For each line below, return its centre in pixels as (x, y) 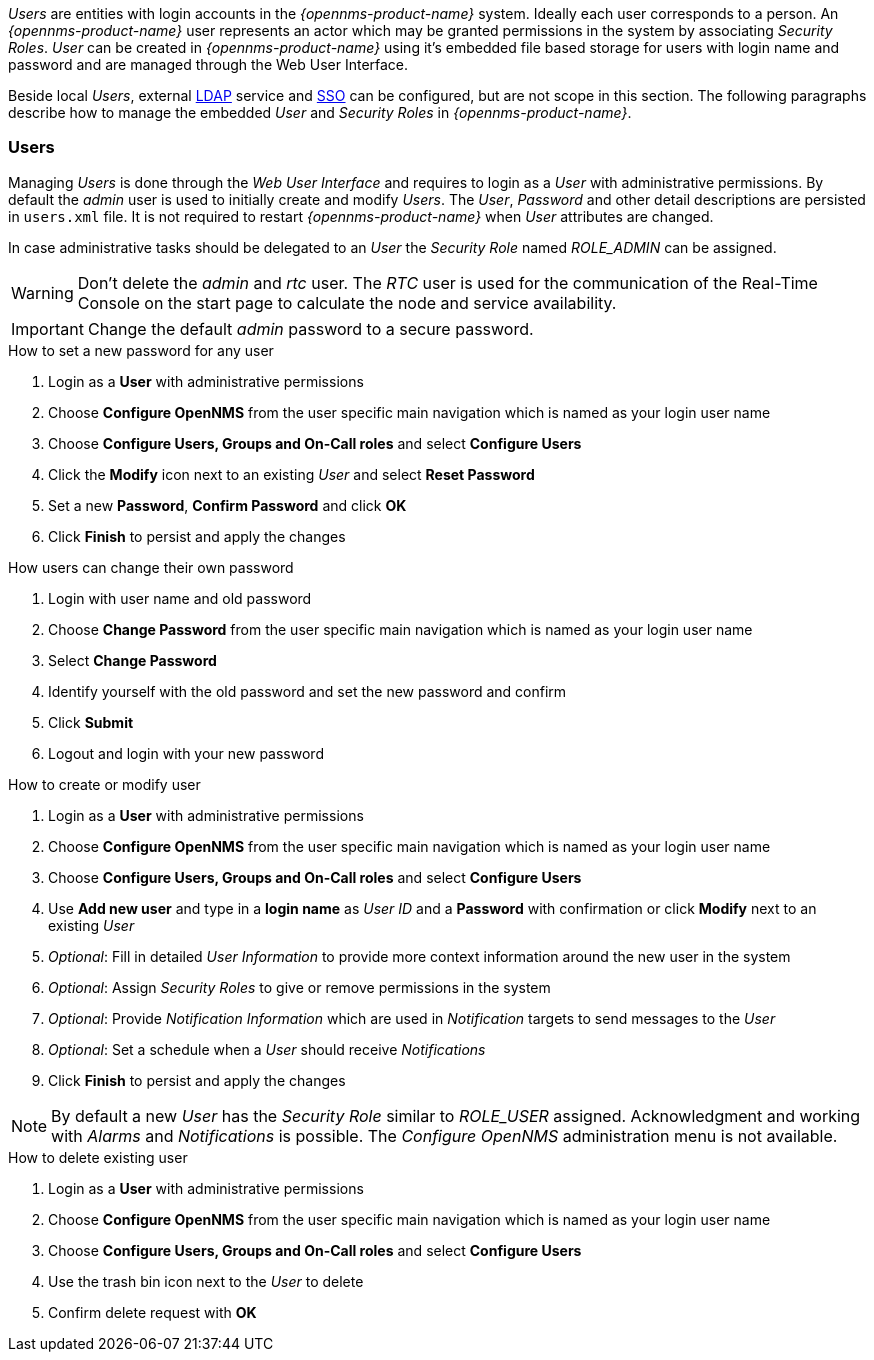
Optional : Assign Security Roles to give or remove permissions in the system (299, 987)
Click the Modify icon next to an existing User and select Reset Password (291, 474)
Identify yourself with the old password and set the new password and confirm (307, 691)
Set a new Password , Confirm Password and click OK (227, 505)
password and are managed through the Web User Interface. (208, 64)
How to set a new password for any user (141, 350)
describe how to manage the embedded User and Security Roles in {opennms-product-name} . (320, 112)
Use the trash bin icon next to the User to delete (206, 1281)
